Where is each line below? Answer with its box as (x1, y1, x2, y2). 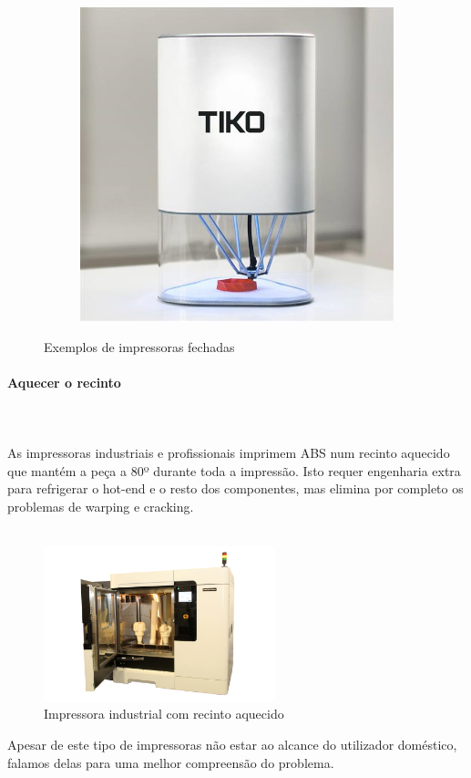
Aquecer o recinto (7, 372, 121, 391)
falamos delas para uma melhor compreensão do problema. (7, 752, 334, 772)
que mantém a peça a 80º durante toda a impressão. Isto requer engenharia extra (7, 461, 461, 480)
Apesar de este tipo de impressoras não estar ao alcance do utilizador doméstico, (7, 734, 457, 753)
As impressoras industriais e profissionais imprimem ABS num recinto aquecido (7, 443, 450, 462)
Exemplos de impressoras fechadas (44, 337, 235, 356)
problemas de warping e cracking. (7, 496, 194, 515)
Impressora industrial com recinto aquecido (44, 704, 284, 723)
